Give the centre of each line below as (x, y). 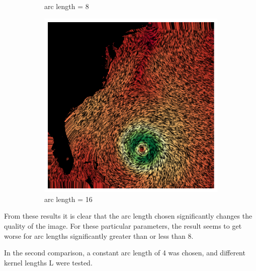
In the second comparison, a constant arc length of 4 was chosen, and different (125, 253)
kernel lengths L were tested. (48, 262)
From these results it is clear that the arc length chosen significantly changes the (128, 216)
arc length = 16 (68, 199)
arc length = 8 (67, 6)
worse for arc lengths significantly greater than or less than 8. (99, 235)
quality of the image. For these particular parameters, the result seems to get (123, 226)
